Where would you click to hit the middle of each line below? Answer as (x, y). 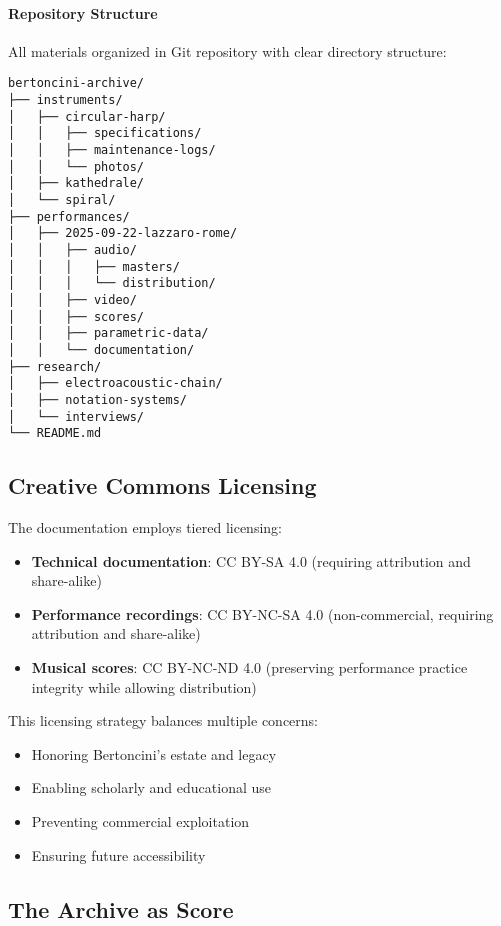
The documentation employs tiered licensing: (145, 527)
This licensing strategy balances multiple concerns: (163, 720)
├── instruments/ (65, 100)
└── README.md (55, 433)
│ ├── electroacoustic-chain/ (115, 383)
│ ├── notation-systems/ (97, 399)
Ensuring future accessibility (118, 854)
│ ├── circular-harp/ (87, 116)
